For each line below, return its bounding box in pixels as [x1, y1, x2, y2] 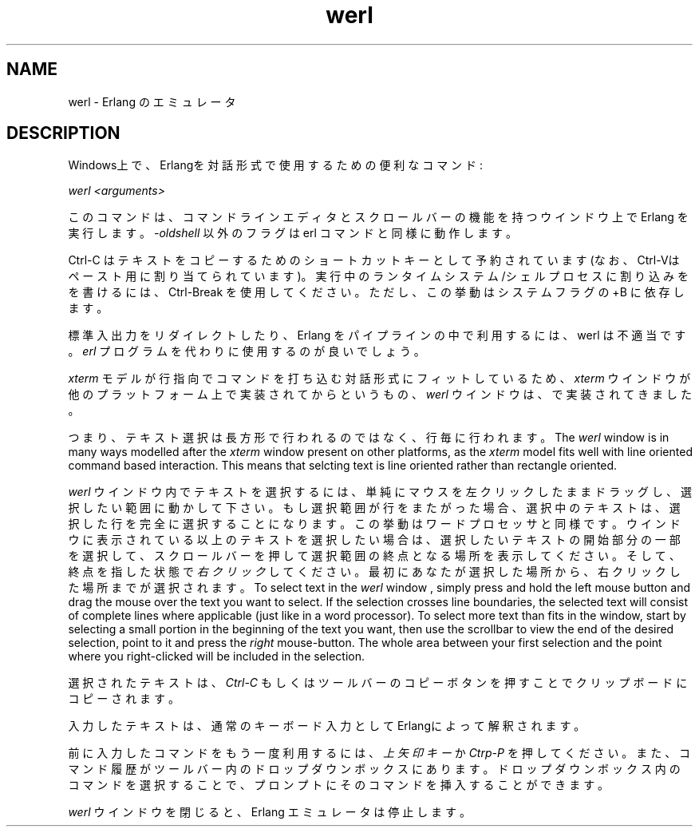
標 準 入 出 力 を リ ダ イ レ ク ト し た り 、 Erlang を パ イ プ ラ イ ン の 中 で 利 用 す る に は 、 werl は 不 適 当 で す [68, 328, 686, 343]
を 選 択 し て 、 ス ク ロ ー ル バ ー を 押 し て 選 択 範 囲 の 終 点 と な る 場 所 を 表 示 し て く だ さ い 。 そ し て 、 [68, 549, 681, 563]
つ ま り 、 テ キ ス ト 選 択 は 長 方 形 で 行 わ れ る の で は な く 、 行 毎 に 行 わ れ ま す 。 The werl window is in [68, 430, 669, 445]
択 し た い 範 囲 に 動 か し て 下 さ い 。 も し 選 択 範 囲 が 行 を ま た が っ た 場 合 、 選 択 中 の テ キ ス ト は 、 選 [68, 501, 681, 515]
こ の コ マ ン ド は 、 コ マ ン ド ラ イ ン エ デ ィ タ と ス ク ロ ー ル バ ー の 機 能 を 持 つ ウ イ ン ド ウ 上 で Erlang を [68, 210, 689, 224]
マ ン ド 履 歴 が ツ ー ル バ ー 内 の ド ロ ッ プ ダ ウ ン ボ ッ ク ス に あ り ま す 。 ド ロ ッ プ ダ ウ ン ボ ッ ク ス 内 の [68, 762, 681, 776]
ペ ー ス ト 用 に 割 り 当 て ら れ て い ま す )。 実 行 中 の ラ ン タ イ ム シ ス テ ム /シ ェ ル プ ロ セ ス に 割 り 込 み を [68, 269, 689, 284]
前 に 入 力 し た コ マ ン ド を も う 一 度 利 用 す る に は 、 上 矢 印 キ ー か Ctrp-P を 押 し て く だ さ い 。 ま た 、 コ [68, 746, 691, 760]
